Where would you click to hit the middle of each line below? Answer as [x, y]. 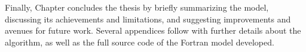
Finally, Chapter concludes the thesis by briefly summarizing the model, [137, 7]
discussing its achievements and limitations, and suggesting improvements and [148, 19]
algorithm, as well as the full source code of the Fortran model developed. [140, 42]
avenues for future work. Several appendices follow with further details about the [153, 30]
